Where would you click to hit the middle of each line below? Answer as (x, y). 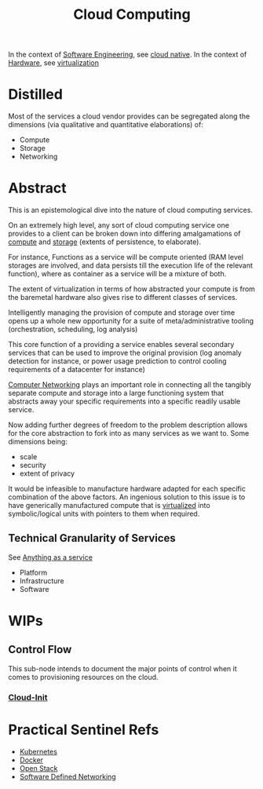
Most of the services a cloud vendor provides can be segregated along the (129, 116)
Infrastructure (42, 581)
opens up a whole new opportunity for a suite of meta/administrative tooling (131, 321)
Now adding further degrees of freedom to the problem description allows (128, 425)
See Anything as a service (50, 557)
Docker (31, 760)
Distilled (35, 95)
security (33, 466)
